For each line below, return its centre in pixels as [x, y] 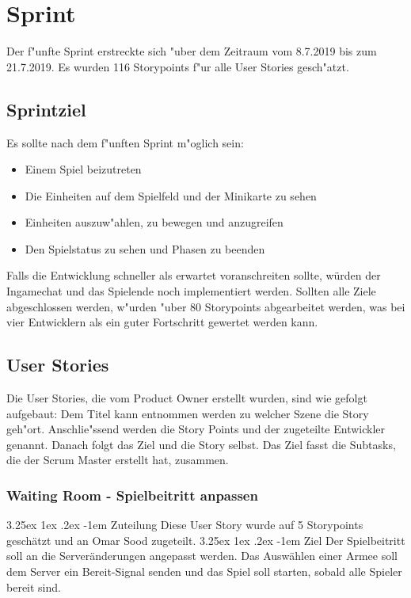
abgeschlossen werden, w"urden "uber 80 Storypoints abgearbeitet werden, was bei [206, 306]
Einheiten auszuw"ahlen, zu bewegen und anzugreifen [154, 222]
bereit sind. [34, 587]
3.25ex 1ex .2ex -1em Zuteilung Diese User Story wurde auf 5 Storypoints [185, 525]
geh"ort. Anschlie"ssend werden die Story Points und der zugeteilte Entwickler [196, 429]
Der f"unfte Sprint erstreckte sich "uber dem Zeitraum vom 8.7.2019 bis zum [192, 51]
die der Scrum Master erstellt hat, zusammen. [118, 460]
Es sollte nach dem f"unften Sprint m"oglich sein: [125, 142]
